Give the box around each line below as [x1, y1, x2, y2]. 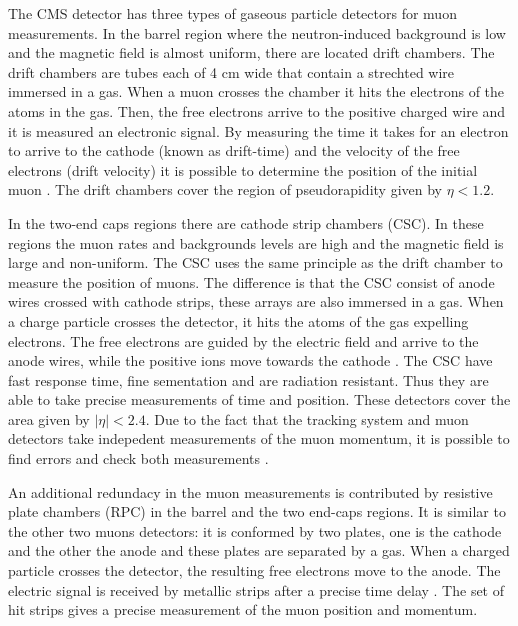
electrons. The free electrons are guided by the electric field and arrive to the [8, 330, 479, 351]
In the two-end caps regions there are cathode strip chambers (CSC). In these [8, 212, 484, 233]
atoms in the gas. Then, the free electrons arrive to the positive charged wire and [8, 100, 506, 121]
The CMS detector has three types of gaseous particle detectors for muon [8, 3, 457, 23]
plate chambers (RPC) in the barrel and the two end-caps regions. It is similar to [8, 501, 506, 522]
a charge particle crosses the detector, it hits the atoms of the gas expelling [8, 310, 469, 331]
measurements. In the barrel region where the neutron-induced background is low [8, 22, 506, 43]
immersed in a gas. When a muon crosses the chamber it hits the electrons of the [8, 81, 505, 102]
